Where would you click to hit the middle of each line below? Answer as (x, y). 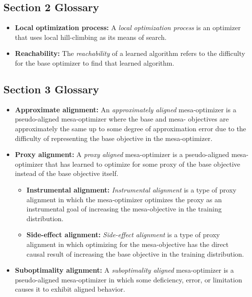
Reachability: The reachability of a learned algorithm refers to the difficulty (130, 53)
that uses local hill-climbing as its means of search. (91, 37)
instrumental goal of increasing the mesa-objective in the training (124, 209)
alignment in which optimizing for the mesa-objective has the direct (127, 244)
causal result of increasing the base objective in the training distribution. (135, 253)
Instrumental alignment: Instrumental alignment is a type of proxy (131, 189)
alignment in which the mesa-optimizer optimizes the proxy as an (124, 199)
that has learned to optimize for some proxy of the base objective (143, 164)
